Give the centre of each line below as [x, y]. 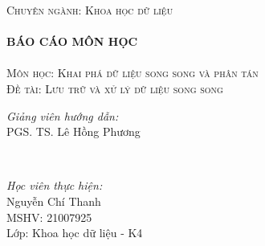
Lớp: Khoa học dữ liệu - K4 [75, 233]
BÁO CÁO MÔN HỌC [72, 41]
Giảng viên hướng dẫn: [63, 115]
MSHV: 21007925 [49, 217]
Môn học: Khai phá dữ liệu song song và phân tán [132, 73]
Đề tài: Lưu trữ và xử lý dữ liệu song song [115, 88]
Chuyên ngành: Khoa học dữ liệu [90, 10]
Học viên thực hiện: [55, 185]
